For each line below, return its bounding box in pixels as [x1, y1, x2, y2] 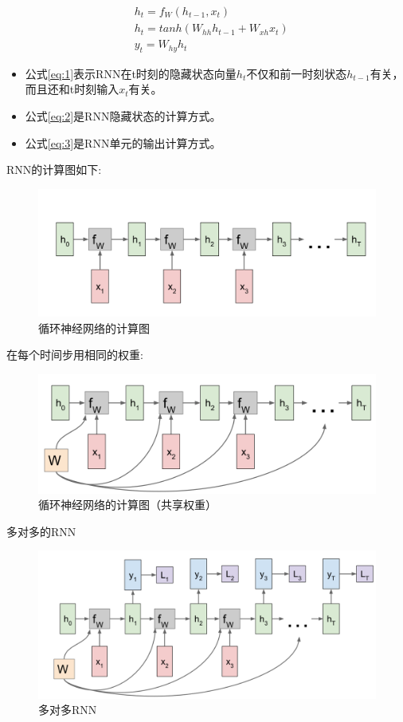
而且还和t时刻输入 [25, 81, 119, 97]
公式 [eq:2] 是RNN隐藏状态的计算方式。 [25, 108, 221, 124]
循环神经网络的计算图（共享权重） [38, 496, 217, 513]
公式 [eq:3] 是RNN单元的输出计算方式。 [25, 134, 221, 151]
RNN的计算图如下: [6, 161, 102, 178]
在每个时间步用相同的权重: [6, 346, 143, 363]
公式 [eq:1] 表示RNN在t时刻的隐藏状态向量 [25, 65, 237, 81]
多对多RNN [38, 701, 97, 718]
